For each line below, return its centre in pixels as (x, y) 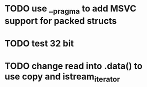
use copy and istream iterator (62, 78)
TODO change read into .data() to (74, 66)
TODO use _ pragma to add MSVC (71, 9)
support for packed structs (61, 21)
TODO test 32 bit (39, 43)
